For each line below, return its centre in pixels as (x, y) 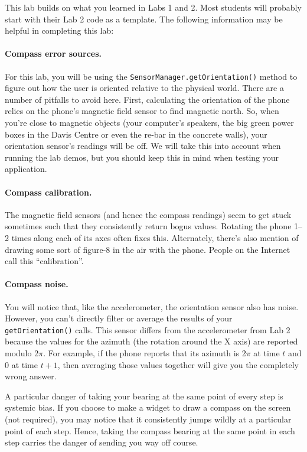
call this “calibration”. (44, 261)
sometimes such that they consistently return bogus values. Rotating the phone (148, 226)
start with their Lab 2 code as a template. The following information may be (144, 19)
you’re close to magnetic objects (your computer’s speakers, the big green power (149, 123)
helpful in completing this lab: (59, 30)
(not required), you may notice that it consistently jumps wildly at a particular (148, 419)
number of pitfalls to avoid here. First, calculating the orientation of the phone (147, 99)
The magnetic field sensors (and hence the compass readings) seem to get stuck (148, 214)
